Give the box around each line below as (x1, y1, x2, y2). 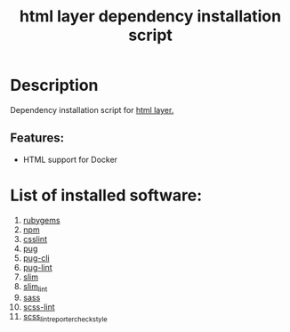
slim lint (22, 280, 48, 294)
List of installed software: (10, 185, 203, 206)
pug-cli (22, 252, 50, 263)
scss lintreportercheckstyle (22, 312, 108, 324)
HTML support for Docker (22, 154, 118, 165)
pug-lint (22, 262, 52, 272)
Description (10, 76, 99, 95)
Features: (10, 131, 65, 146)
